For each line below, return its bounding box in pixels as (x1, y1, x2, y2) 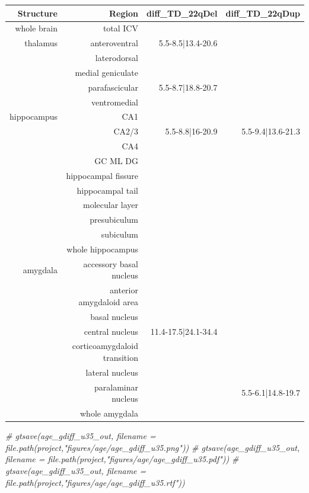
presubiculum (90, 213, 138, 226)
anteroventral (90, 37, 138, 49)
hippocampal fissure (66, 169, 138, 181)
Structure (17, 7, 58, 19)
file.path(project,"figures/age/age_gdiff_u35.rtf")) (5, 476, 185, 488)
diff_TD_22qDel (146, 7, 218, 19)
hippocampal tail (77, 184, 138, 196)
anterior (110, 284, 138, 296)
